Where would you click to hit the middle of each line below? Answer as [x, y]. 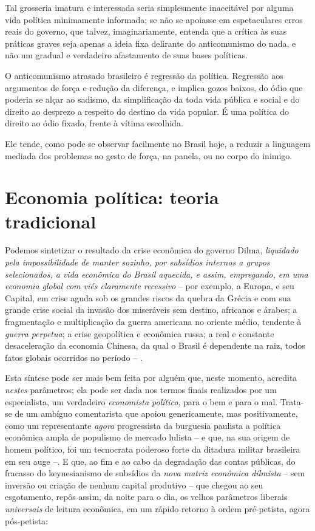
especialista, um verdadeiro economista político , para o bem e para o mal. [141, 401]
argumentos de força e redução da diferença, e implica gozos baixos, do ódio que [154, 87]
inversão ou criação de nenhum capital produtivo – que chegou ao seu [134, 485]
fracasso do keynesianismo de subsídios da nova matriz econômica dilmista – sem [155, 473]
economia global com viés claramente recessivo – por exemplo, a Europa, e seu [150, 286]
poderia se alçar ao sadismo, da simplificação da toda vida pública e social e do [152, 99]
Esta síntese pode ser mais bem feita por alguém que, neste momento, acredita [151, 378]
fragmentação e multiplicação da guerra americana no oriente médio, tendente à [153, 321]
